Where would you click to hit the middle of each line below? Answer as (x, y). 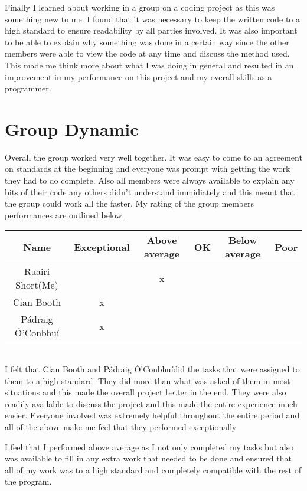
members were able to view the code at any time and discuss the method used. (147, 53)
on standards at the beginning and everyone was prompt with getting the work (148, 168)
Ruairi (37, 271)
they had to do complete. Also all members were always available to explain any (150, 180)
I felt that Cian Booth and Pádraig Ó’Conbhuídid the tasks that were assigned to (152, 369)
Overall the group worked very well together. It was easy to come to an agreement (153, 157)
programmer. (28, 88)
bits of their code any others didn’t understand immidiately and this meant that (150, 192)
